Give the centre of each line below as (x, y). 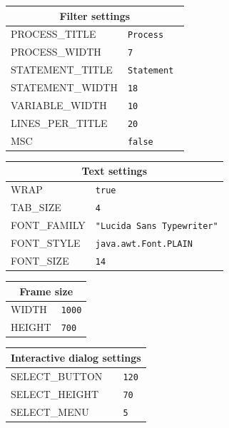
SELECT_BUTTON (57, 376)
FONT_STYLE (46, 243)
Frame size (46, 291)
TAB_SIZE (36, 207)
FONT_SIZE (40, 260)
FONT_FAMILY (48, 225)
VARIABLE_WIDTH (59, 105)
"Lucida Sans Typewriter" (157, 226)
